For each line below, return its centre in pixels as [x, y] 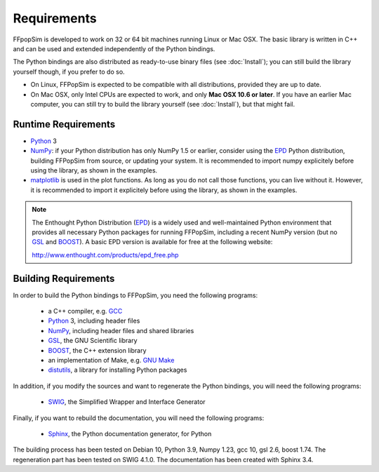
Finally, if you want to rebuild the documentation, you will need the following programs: [139, 418]
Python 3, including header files [94, 321]
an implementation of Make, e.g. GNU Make [111, 360]
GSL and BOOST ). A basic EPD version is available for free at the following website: [152, 242]
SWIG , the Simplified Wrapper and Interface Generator [127, 402]
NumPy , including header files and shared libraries [121, 330]
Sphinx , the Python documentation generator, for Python [130, 433]
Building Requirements [64, 278]
